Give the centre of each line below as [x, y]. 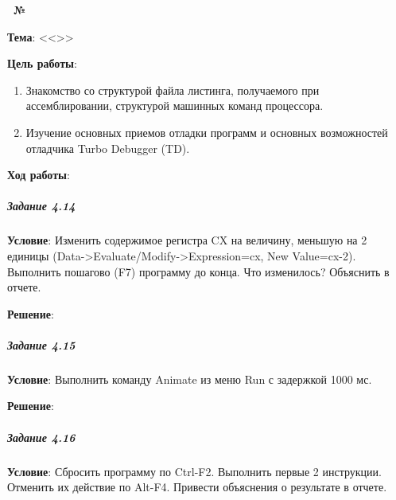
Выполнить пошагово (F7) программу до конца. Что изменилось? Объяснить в [198, 271]
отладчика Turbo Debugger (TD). [108, 148]
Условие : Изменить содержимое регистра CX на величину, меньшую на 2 [187, 240]
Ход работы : [39, 175]
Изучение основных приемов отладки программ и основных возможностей [207, 132]
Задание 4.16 [41, 437]
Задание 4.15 [41, 344]
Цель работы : [42, 63]
